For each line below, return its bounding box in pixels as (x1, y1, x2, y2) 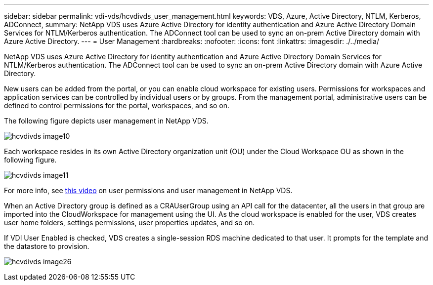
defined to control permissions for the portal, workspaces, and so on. (4, 101, 230, 110)
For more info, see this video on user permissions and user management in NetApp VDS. (4, 186, 293, 195)
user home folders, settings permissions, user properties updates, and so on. (4, 218, 255, 227)
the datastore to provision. (4, 242, 89, 250)
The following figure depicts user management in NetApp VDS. (4, 117, 209, 125)
